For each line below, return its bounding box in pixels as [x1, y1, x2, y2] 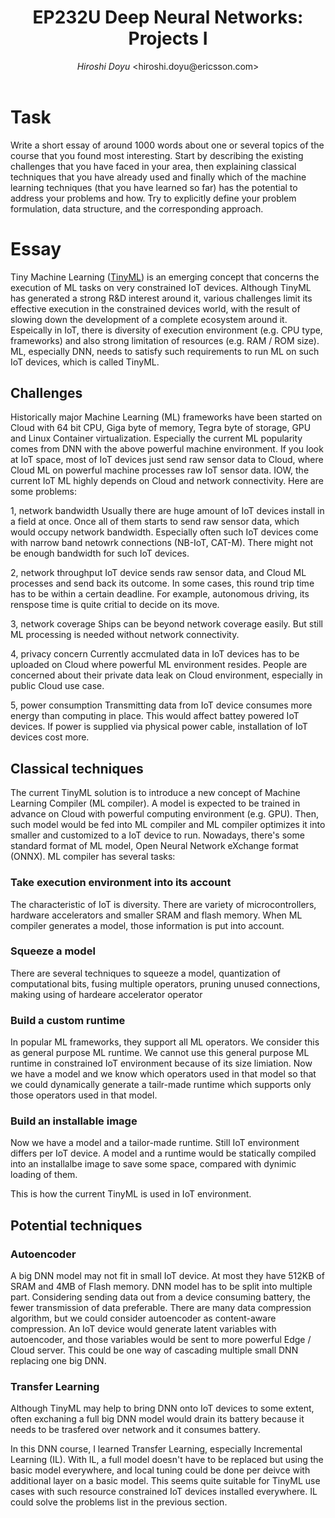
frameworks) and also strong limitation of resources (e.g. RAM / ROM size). [10, 334, 320, 346]
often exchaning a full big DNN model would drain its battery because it [10, 1413, 305, 1425]
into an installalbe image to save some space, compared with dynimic [10, 1158, 297, 1170]
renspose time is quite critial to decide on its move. [10, 599, 220, 611]
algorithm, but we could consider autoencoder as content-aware [10, 1312, 277, 1325]
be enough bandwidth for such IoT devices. [10, 547, 190, 560]
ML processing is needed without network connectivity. [10, 629, 240, 641]
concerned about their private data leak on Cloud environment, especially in [10, 669, 323, 681]
